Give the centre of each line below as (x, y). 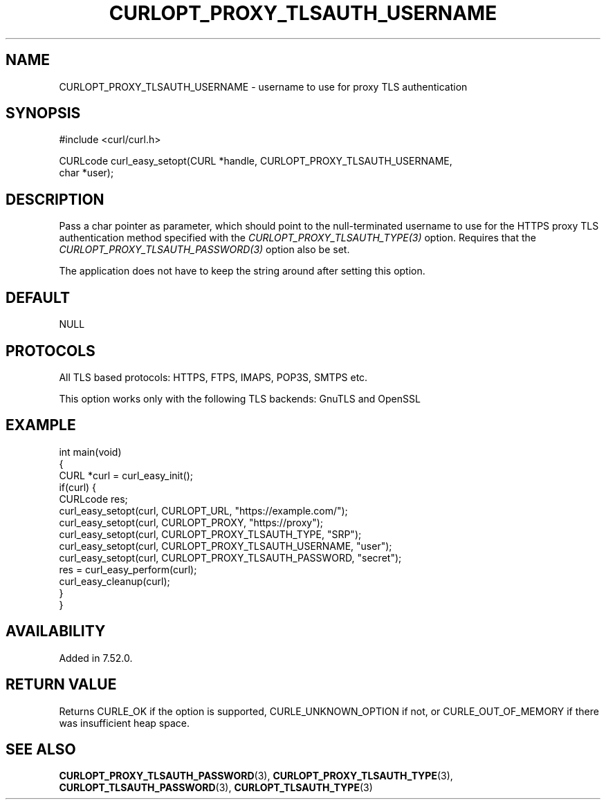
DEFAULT (38, 297)
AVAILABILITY (56, 631)
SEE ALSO (41, 749)
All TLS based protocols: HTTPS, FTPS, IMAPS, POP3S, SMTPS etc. (213, 377)
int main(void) (90, 452)
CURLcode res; (93, 499)
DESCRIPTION (55, 199)
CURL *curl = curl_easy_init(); (126, 475)
